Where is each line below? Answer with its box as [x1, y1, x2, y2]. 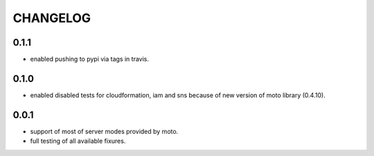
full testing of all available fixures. [30, 137, 126, 145]
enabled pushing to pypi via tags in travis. [30, 55, 149, 64]
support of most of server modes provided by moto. [30, 127, 179, 135]
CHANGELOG [12, 10, 91, 26]
